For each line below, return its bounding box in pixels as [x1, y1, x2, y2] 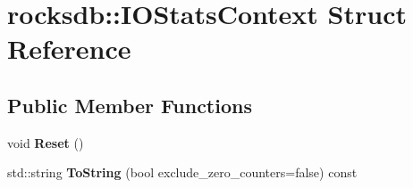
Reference [7, 30, 131, 67]
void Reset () [7, 133, 84, 151]
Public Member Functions [7, 91, 252, 119]
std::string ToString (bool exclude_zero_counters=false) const [7, 163, 358, 182]
